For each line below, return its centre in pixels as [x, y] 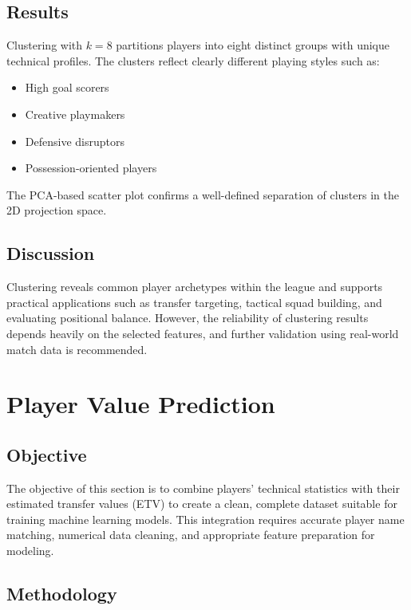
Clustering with [45, 45]
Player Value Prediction [141, 404]
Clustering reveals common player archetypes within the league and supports [195, 287]
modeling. [30, 551]
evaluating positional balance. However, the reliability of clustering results [188, 318]
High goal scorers [67, 87]
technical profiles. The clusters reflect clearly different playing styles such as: [193, 60]
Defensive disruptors [75, 141]
